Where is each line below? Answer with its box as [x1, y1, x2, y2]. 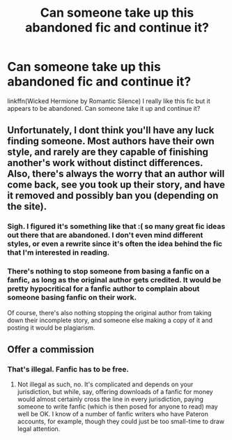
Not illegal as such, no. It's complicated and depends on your [17, 380, 194, 388]
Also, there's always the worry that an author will [7, 168, 225, 180]
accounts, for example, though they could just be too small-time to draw [17, 417, 225, 426]
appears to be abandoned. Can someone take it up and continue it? [7, 104, 201, 112]
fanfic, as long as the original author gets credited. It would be [7, 275, 222, 285]
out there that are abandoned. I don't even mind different [7, 230, 203, 240]
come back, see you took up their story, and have [7, 179, 225, 191]
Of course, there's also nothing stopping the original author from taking [7, 308, 212, 317]
